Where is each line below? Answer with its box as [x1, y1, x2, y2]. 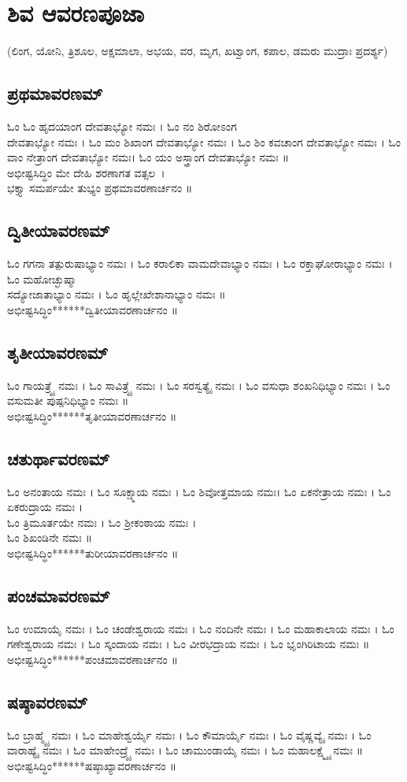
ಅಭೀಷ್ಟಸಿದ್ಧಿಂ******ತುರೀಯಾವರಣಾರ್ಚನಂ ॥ [7, 545, 179, 561]
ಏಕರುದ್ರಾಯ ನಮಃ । [7, 498, 83, 515]
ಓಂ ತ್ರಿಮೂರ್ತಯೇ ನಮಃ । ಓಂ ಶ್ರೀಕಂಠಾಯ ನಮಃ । [7, 513, 197, 530]
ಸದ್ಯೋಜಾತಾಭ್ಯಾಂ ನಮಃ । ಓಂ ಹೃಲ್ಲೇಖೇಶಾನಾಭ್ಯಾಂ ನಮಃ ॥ [7, 286, 226, 302]
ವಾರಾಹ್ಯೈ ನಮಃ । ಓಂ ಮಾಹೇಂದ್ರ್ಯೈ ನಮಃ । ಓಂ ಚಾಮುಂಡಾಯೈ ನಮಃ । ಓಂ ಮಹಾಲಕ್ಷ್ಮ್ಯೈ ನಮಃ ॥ [7, 742, 364, 758]
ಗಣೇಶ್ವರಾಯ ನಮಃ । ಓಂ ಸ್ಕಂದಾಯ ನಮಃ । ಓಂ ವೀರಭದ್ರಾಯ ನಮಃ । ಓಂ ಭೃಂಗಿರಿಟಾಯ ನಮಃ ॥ [7, 636, 370, 652]
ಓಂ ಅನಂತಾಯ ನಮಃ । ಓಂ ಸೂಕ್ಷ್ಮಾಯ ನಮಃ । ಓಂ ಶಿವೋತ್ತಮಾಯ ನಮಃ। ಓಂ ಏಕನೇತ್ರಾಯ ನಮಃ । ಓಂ [7, 483, 391, 499]
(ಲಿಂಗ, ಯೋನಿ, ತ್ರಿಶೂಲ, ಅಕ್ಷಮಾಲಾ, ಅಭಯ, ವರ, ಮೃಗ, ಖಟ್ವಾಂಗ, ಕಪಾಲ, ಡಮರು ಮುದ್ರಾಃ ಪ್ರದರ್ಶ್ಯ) [7, 43, 388, 59]
